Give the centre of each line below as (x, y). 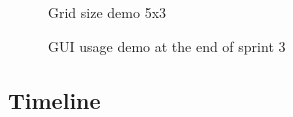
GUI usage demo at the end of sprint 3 (167, 45)
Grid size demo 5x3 (107, 12)
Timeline (54, 99)
